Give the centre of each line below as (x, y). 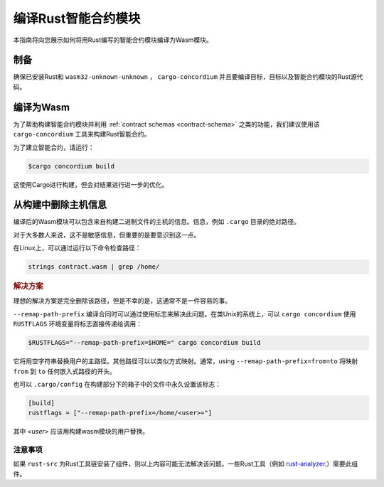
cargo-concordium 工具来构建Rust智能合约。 (82, 134)
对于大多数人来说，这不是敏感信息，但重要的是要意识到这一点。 (107, 235)
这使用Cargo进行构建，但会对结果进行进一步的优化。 (91, 184)
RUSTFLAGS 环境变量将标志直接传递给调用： (78, 324)
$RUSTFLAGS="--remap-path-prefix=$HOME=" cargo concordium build (144, 343)
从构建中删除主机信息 (60, 205)
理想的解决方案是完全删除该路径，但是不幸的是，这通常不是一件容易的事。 (122, 301)
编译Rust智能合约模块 (77, 18)
